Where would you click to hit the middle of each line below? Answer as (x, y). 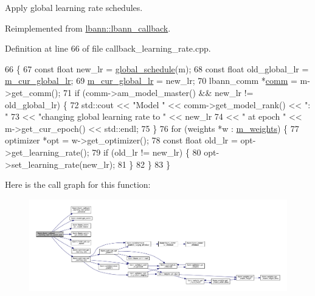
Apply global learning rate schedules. (74, 7)
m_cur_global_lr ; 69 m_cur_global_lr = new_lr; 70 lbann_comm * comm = (151, 81)
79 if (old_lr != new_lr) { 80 (147, 152)
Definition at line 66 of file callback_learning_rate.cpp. (108, 48)
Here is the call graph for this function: (78, 184)
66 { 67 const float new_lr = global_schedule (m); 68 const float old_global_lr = (157, 68)
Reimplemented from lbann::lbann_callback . (88, 28)
